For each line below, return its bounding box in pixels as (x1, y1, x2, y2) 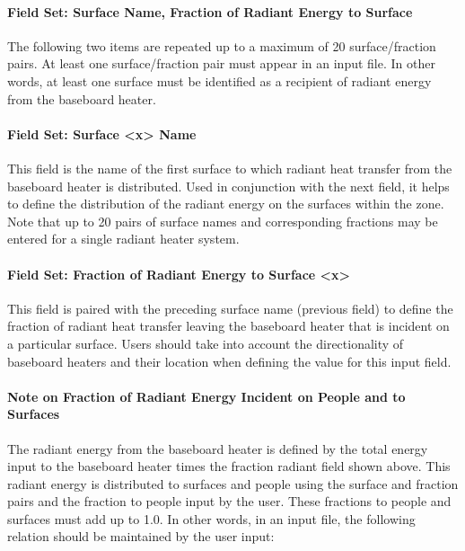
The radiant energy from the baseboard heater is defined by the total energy (7, 439, 428, 458)
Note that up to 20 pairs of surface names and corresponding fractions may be (7, 211, 438, 230)
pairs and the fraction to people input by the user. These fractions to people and (7, 492, 452, 511)
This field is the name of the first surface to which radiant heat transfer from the (7, 158, 452, 177)
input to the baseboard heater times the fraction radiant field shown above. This (7, 457, 451, 475)
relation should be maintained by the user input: (7, 527, 275, 546)
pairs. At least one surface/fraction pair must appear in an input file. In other (7, 54, 435, 73)
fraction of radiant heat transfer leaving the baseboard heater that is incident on (7, 316, 450, 335)
